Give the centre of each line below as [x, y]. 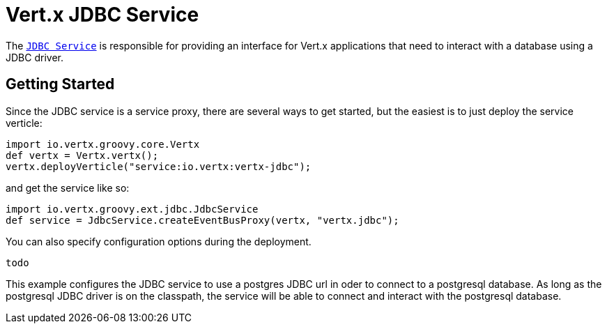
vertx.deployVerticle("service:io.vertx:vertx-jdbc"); [159, 166]
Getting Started [60, 84]
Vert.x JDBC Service [102, 15]
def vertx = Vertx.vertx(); [82, 155]
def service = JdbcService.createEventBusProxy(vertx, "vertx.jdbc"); [202, 220]
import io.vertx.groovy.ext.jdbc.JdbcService [132, 209]
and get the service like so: [68, 188]
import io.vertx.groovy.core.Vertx [103, 144]
